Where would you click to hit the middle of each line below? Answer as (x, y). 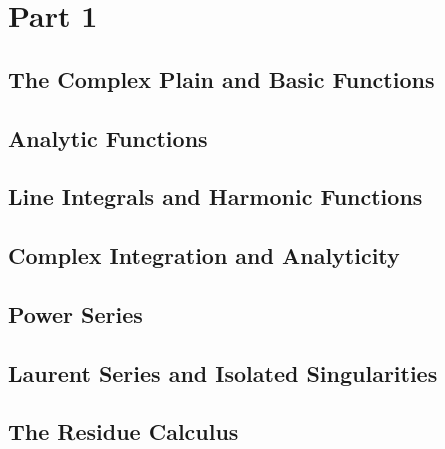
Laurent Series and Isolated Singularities (223, 372)
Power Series (75, 313)
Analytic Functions (108, 137)
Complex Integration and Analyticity (204, 255)
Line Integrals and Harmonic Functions (215, 196)
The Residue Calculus (123, 431)
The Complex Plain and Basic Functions (221, 78)
